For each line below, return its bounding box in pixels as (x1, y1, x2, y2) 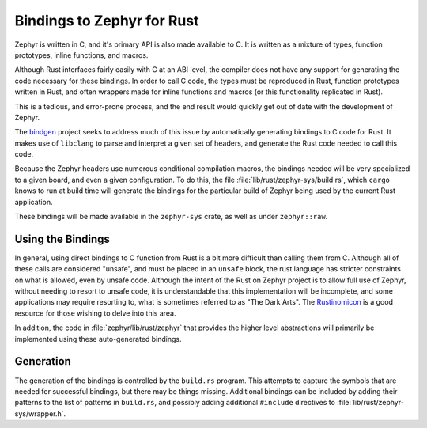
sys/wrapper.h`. (14, 408, 66, 419)
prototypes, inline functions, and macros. (14, 50, 149, 59)
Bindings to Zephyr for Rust (14, 12, 199, 29)
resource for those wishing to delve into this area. (14, 309, 176, 318)
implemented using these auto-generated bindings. (14, 334, 182, 343)
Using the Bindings (14, 232, 111, 245)
